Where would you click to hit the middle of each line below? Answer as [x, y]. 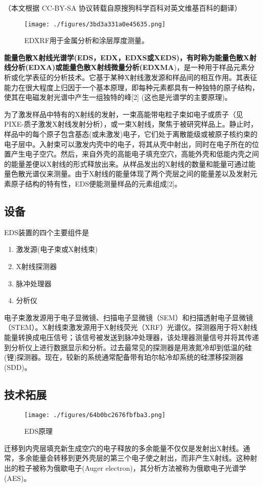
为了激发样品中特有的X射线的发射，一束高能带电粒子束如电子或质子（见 [124, 114]
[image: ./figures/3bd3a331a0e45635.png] [95, 24]
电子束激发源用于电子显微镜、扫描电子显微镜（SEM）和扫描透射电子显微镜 [129, 317]
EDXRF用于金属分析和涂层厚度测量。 [86, 40]
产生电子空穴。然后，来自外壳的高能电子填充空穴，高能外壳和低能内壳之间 [135, 154]
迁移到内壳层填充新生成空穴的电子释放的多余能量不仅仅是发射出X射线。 [124, 448]
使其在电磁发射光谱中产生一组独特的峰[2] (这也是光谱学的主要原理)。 [118, 97]
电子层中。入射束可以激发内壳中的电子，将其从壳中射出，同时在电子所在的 [128, 144]
